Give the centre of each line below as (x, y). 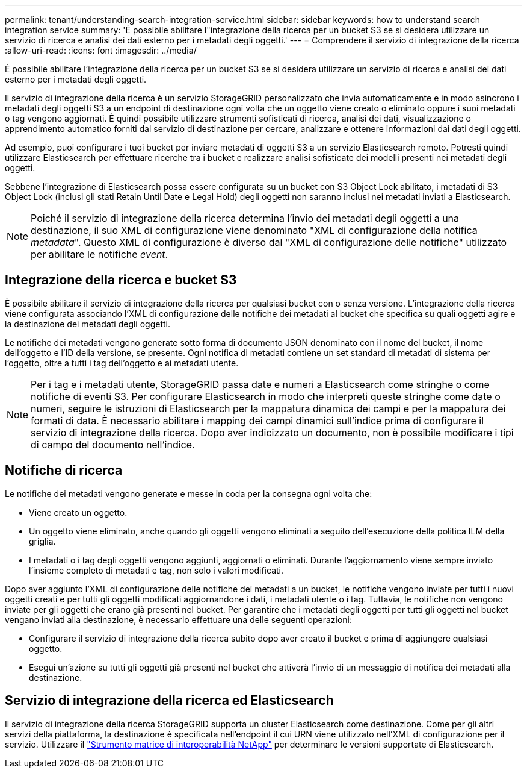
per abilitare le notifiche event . (100, 254)
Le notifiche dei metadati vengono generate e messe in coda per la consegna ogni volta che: (189, 493)
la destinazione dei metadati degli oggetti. (88, 324)
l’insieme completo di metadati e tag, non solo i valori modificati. (156, 570)
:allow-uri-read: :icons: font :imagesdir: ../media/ (101, 50)
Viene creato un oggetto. (78, 512)
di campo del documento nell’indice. (113, 444)
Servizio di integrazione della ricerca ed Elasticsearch (169, 701)
